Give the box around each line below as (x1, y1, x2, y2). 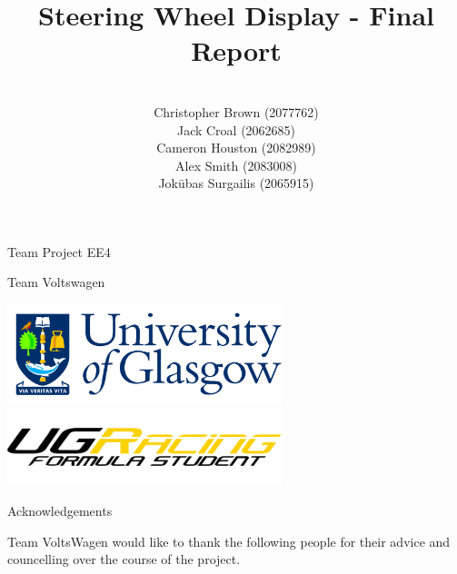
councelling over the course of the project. (7, 549, 241, 569)
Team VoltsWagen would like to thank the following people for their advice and (7, 531, 451, 550)
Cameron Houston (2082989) (156, 138, 316, 157)
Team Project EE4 (7, 242, 111, 261)
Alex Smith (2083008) (175, 155, 297, 174)
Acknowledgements (7, 501, 113, 520)
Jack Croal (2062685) (176, 120, 296, 139)
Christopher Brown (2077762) (154, 102, 319, 121)
